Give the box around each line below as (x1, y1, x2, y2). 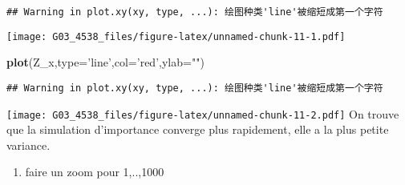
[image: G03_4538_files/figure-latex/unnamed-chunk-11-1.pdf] (6, 30, 346, 42)
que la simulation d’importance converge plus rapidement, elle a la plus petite (6, 121, 389, 138)
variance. (6, 136, 51, 153)
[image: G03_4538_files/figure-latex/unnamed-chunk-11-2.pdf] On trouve (6, 105, 399, 122)
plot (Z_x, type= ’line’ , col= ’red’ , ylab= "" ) (6, 54, 205, 70)
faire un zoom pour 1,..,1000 (25, 163, 164, 180)
